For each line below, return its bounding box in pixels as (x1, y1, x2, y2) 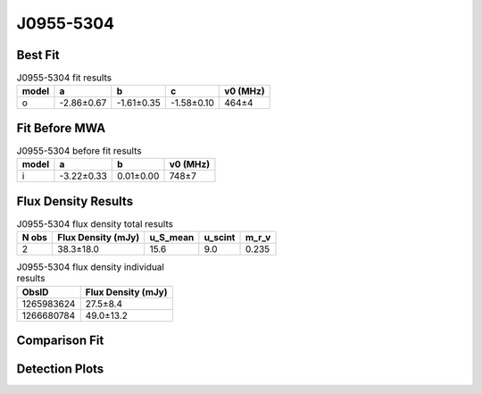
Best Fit (16, 47, 60, 63)
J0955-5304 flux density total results (16, 218, 174, 231)
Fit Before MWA (16, 121, 106, 136)
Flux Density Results (16, 193, 134, 209)
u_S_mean (149, 231, 195, 244)
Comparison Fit (16, 333, 104, 348)
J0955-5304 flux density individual (16, 261, 165, 273)
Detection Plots (16, 362, 104, 377)
